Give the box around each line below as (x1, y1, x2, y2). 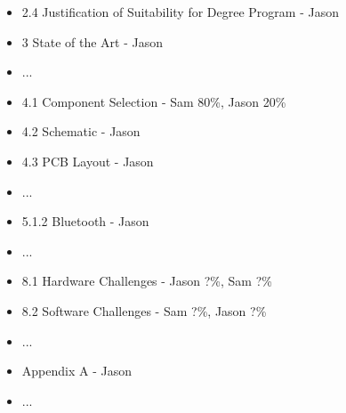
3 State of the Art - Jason (21, 32, 163, 51)
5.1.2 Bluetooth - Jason (21, 212, 149, 231)
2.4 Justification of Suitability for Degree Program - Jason (21, 3, 339, 20)
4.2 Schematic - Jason (21, 122, 141, 141)
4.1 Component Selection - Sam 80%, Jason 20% (21, 92, 286, 110)
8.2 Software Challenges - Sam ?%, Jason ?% (21, 301, 267, 320)
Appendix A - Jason (21, 361, 132, 380)
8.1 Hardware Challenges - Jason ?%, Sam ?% (21, 271, 272, 290)
